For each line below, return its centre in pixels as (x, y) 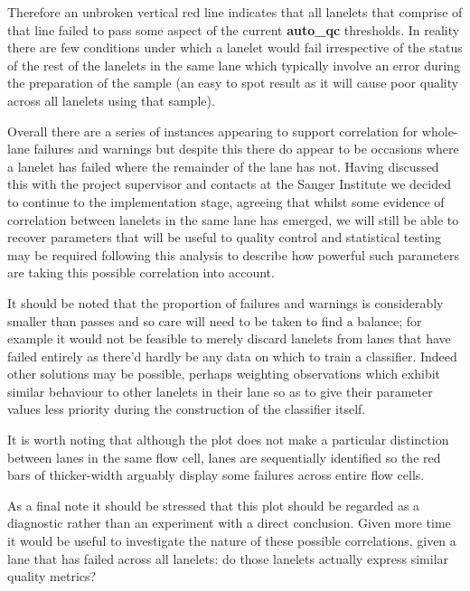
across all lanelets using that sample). (111, 100)
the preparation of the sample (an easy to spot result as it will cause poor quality (233, 83)
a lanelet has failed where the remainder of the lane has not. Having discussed (223, 166)
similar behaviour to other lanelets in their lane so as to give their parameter (220, 391)
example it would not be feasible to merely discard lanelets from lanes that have (229, 338)
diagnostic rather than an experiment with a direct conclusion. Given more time (229, 523)
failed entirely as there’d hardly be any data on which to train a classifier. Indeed (232, 356)
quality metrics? (52, 576)
